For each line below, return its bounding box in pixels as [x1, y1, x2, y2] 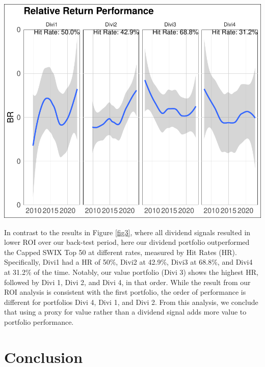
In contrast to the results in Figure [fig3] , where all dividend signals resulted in [4, 227, 251, 237]
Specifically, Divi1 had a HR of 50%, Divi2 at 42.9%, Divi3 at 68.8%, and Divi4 [4, 257, 253, 267]
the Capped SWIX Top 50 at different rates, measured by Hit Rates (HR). [4, 246, 237, 257]
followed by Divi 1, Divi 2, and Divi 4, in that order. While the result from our [4, 276, 251, 287]
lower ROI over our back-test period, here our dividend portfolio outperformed [4, 237, 250, 247]
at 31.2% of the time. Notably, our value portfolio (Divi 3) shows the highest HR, [4, 266, 258, 277]
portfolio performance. [4, 316, 74, 327]
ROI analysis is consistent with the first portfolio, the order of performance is [4, 287, 246, 297]
